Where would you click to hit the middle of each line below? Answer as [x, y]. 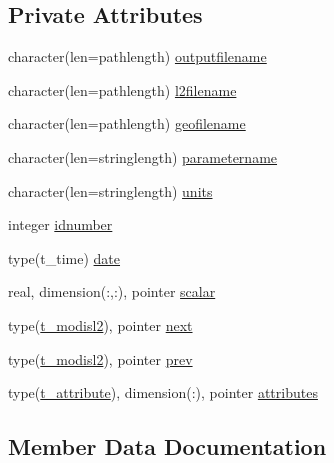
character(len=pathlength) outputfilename [137, 56]
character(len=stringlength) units [110, 190]
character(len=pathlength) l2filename [122, 89]
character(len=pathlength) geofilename [127, 123]
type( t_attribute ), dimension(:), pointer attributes [163, 392]
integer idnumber [60, 224]
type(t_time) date [64, 257]
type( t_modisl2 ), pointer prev [100, 358]
